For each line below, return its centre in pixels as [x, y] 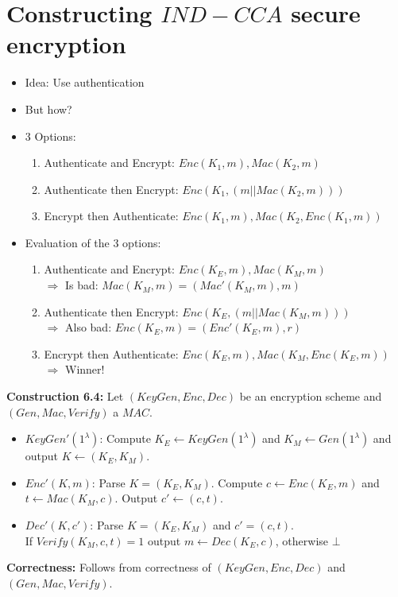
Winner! [85, 369]
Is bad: [81, 285]
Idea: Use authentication [85, 82]
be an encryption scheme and [311, 396]
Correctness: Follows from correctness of [109, 567]
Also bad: [88, 327]
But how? [48, 109]
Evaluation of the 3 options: [93, 242]
